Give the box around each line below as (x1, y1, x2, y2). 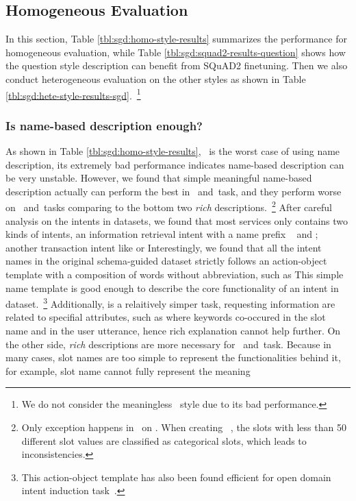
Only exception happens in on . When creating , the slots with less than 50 (21, 420, 346, 435)
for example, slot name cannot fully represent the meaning (5, 363, 251, 378)
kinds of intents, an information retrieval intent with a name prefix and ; (5, 227, 318, 241)
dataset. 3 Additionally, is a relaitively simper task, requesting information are (5, 295, 335, 310)
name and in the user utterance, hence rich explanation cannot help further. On (5, 323, 341, 338)
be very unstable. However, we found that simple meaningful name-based (5, 171, 312, 185)
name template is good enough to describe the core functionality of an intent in (5, 280, 339, 295)
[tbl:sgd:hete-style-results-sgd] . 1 (5, 86, 141, 102)
